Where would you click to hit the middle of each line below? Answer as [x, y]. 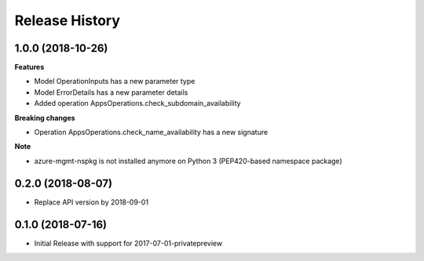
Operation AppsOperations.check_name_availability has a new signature [151, 132]
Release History [68, 20]
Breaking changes [45, 118]
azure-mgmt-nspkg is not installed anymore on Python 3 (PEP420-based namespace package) [188, 161]
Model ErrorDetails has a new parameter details [111, 92]
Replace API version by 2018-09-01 [91, 202]
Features [29, 67]
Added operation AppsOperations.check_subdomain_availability [137, 103]
